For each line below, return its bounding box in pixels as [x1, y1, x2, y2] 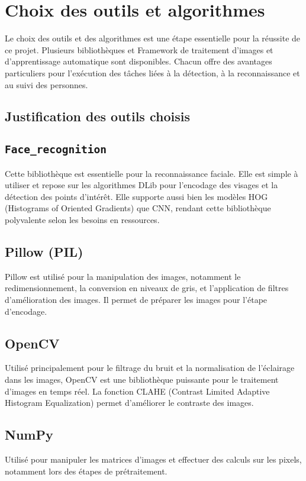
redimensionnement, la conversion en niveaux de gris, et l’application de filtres [5, 282, 289, 294]
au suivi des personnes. [5, 78, 88, 91]
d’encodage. [5, 305, 47, 317]
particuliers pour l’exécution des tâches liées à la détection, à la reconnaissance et [5, 66, 300, 79]
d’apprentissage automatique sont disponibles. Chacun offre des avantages [5, 55, 272, 67]
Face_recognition [5, 143, 107, 156]
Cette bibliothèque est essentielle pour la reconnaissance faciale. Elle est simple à [5, 167, 298, 179]
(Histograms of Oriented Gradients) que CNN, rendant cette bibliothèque [5, 202, 271, 214]
